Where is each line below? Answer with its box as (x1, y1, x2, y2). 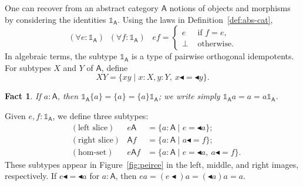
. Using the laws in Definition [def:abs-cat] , (117, 13, 273, 25)
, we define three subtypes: (52, 109, 149, 121)
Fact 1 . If (5, 90, 41, 102)
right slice (78, 136, 113, 144)
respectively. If (5, 170, 57, 182)
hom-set (78, 148, 107, 157)
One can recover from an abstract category (5, 2, 159, 13)
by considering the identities (5, 13, 106, 25)
